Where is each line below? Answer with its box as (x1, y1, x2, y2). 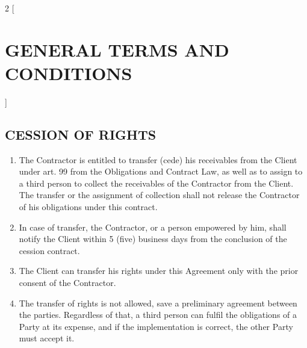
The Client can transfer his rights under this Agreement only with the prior (19, 264, 299, 277)
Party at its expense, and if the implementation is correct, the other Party (19, 320, 293, 332)
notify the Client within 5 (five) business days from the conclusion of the (19, 232, 287, 245)
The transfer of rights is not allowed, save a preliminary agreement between (19, 296, 297, 309)
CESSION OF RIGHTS (5, 125, 157, 143)
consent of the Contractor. (19, 276, 116, 289)
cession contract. (19, 244, 80, 256)
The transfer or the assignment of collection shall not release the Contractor (19, 188, 300, 201)
